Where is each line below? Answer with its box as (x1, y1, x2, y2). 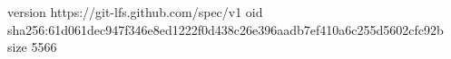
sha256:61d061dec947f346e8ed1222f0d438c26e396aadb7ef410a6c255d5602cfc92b (7, 20, 444, 38)
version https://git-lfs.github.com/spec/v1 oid (7, 3, 263, 21)
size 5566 (7, 38, 57, 56)
